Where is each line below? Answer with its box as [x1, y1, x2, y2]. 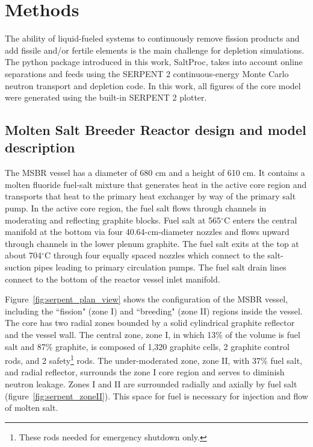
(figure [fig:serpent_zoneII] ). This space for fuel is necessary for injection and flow [5, 389, 308, 402]
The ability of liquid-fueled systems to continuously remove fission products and [5, 32, 300, 45]
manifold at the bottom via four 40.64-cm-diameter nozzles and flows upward [5, 225, 290, 238]
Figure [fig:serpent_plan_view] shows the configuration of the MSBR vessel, [5, 293, 288, 305]
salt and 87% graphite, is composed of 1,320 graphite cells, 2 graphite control [5, 340, 290, 352]
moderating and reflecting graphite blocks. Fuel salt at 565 [5, 213, 222, 226]
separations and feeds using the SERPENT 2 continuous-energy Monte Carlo [5, 67, 289, 80]
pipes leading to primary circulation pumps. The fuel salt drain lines [34, 261, 287, 274]
